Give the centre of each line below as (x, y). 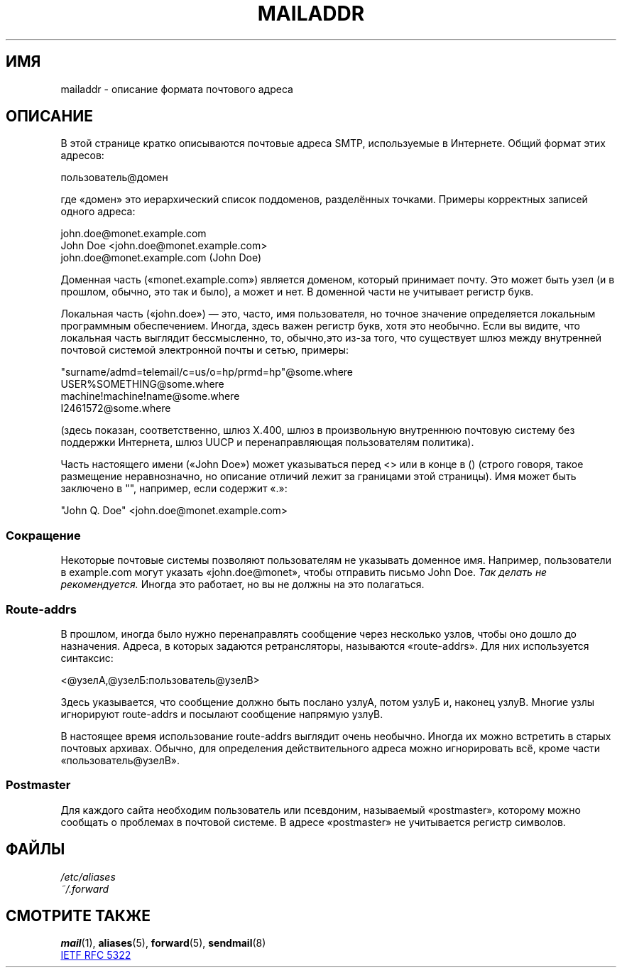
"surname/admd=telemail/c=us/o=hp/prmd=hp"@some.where (207, 372)
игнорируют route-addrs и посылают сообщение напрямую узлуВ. (222, 714)
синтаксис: (87, 658)
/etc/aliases (88, 876)
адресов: (82, 156)
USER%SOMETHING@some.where (142, 384)
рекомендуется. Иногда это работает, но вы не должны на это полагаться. (242, 585)
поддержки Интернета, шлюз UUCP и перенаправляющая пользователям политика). (267, 442)
